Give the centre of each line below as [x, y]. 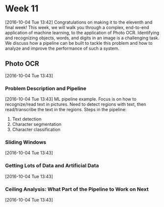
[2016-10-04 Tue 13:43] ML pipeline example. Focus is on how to [71, 99]
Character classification [36, 130]
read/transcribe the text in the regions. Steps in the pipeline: [66, 110]
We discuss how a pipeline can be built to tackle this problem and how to [79, 43]
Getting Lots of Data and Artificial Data [52, 166]
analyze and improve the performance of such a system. [62, 48]
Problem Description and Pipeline [46, 88]
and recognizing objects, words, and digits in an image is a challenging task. [82, 38]
